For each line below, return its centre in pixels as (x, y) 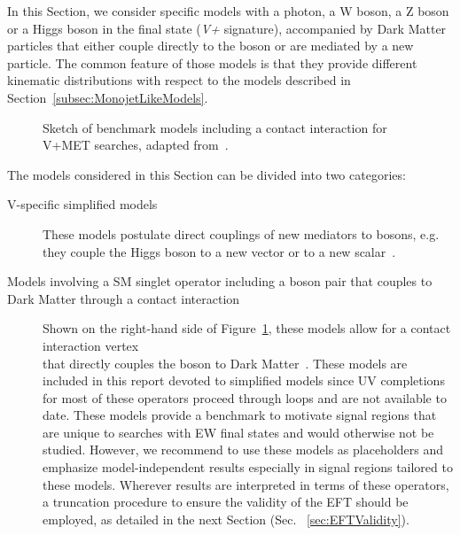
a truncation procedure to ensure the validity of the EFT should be (226, 502)
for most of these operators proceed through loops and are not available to (245, 397)
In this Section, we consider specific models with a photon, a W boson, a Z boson (228, 11)
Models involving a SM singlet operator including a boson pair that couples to (220, 281)
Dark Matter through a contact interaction (124, 298)
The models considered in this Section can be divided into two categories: (207, 174)
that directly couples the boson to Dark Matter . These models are (225, 363)
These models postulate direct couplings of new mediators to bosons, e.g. (241, 233)
